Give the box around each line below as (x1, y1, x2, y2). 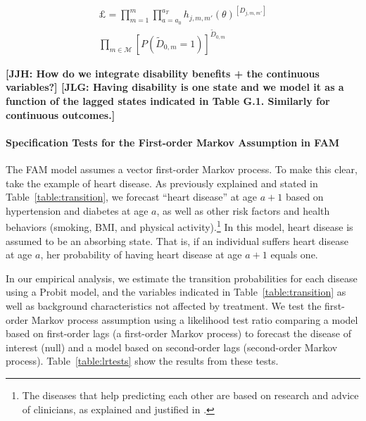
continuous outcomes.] (6, 107, 115, 122)
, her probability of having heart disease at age (40, 247, 242, 262)
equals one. (270, 247, 318, 262)
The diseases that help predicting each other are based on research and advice (22, 387, 359, 402)
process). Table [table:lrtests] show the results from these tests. (6, 353, 279, 368)
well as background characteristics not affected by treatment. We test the (6, 298, 322, 313)
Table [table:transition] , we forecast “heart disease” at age (6, 189, 258, 204)
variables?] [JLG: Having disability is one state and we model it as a (6, 80, 344, 94)
